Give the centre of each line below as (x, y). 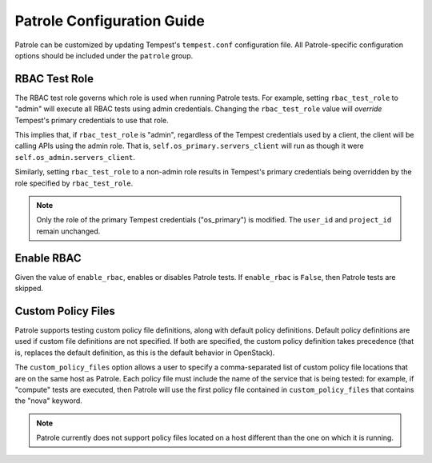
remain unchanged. (68, 231)
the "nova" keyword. (49, 401)
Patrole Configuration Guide (110, 21)
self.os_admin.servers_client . (75, 157)
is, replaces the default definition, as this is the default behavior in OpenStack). (145, 353)
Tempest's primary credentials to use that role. (92, 120)
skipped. (29, 289)
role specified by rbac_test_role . (74, 183)
